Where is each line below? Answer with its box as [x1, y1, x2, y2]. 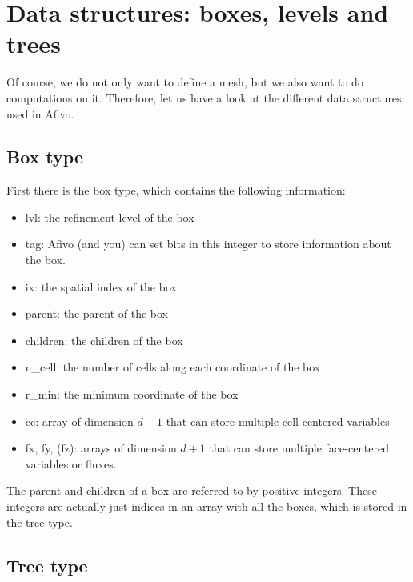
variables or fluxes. [25, 455, 117, 472]
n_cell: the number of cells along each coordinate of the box [25, 359, 321, 375]
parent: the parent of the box [25, 305, 169, 322]
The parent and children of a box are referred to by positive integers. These [6, 482, 377, 499]
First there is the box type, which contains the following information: [6, 182, 346, 199]
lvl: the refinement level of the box [25, 208, 194, 225]
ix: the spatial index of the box [25, 278, 177, 295]
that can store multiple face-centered [209, 440, 389, 456]
